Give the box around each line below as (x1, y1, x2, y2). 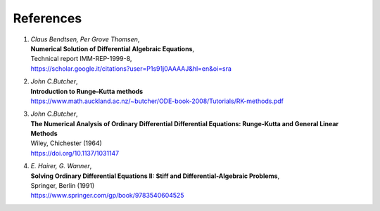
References (13, 11, 82, 26)
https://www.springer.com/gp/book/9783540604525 (30, 191, 184, 200)
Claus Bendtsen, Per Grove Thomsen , (30, 35, 140, 43)
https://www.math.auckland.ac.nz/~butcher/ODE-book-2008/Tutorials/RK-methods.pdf (30, 97, 284, 105)
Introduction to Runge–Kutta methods (30, 87, 144, 95)
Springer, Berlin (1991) (30, 182, 95, 190)
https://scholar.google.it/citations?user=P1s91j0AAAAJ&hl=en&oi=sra (30, 64, 232, 73)
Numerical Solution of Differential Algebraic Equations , (30, 44, 195, 53)
